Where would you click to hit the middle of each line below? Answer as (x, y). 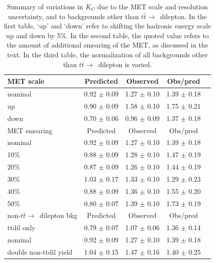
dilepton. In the (184, 16)
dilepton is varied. (125, 64)
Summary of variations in (45, 6)
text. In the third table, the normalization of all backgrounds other (107, 54)
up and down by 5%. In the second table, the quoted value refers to (107, 35)
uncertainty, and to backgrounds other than (73, 16)
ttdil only (22, 227)
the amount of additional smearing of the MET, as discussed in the (107, 45)
